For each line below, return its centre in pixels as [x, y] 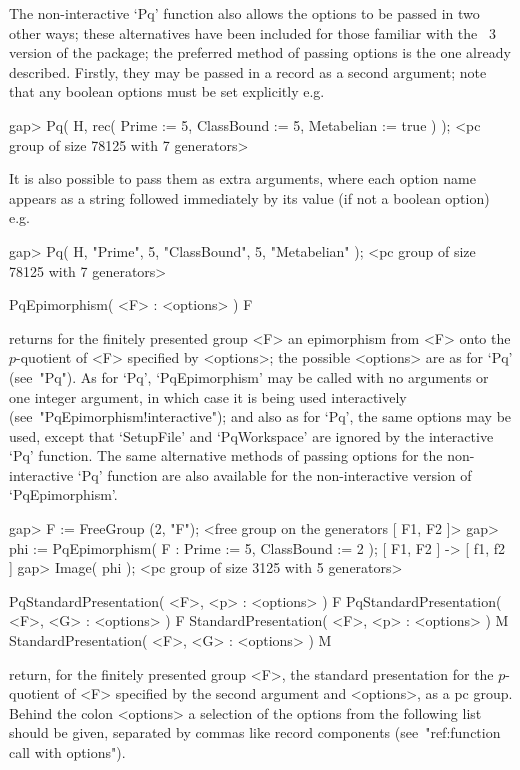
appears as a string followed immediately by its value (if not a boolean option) [249, 197]
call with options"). [67, 752]
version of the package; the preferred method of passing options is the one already [260, 52]
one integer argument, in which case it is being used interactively [208, 396]
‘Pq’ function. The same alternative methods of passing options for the [226, 455]
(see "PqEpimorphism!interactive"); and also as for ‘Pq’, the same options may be [260, 416]
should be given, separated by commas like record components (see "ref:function [255, 732]
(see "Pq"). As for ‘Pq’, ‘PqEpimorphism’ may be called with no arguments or [249, 376]
